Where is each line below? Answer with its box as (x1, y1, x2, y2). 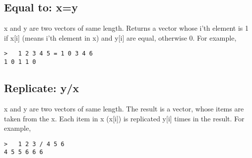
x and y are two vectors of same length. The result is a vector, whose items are (4, 103, 244, 113)
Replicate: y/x (4, 80, 79, 96)
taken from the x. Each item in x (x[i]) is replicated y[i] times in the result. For (4, 113, 245, 123)
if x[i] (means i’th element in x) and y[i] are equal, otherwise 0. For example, (4, 32, 237, 43)
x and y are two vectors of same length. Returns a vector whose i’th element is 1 (4, 23, 249, 33)
